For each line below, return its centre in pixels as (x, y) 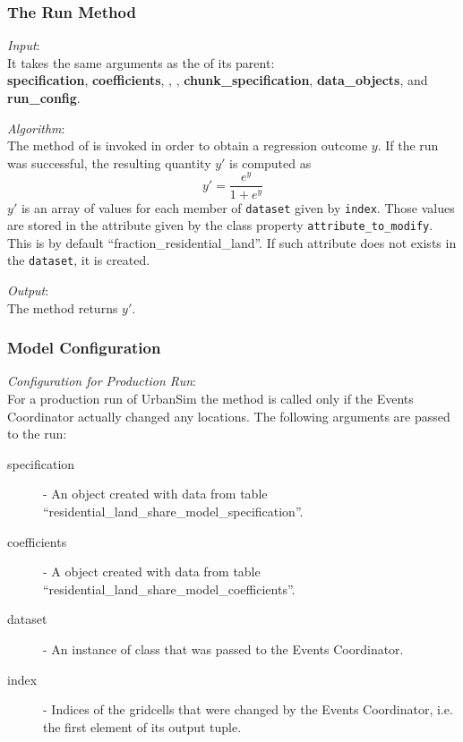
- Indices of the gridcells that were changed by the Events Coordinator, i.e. (248, 709)
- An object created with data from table (155, 494)
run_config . (44, 98)
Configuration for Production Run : (102, 381)
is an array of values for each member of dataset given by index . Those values (238, 207)
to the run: (37, 434)
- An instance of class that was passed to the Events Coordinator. (223, 649)
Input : (24, 45)
